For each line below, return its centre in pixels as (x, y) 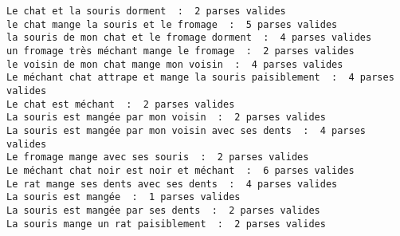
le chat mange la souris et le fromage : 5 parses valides (172, 24)
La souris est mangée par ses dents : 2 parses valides (163, 210)
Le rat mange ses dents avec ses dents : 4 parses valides (172, 184)
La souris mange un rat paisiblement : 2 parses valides (166, 224)
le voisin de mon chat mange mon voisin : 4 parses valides (175, 64)
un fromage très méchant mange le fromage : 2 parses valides (180, 51)
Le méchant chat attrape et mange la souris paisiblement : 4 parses (200, 78)
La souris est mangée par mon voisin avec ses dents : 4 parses (186, 130)
